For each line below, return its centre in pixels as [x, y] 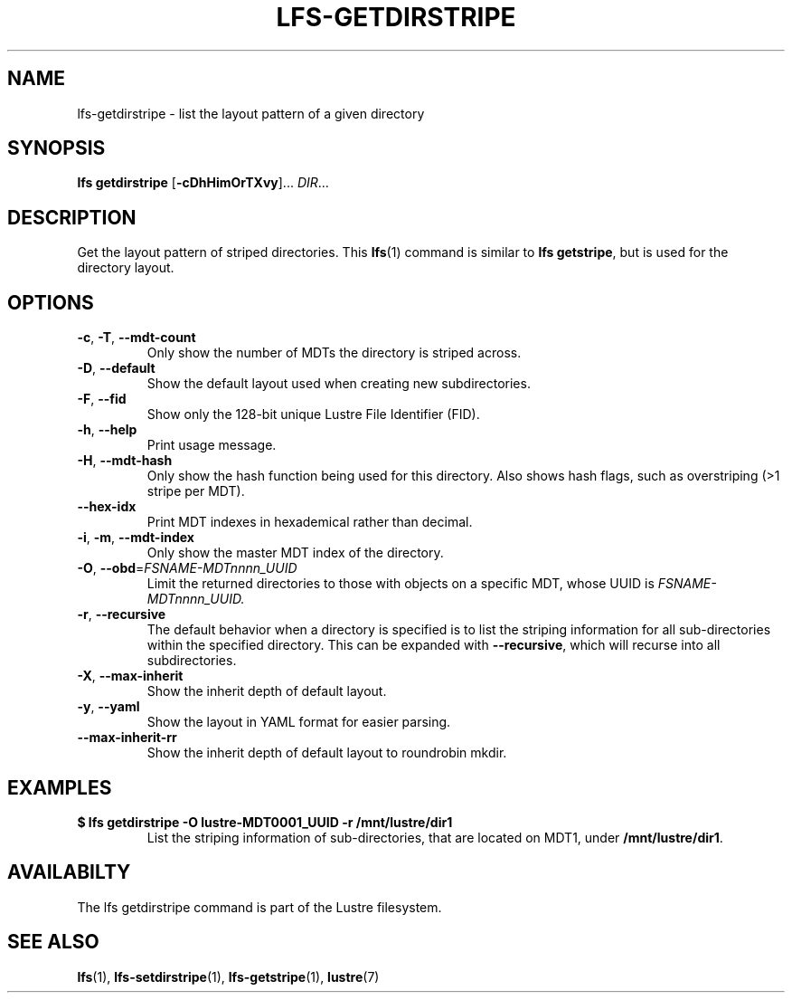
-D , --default [116, 368]
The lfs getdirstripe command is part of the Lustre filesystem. [259, 907]
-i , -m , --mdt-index [136, 538]
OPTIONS [51, 302]
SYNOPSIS [57, 148]
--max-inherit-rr [127, 738]
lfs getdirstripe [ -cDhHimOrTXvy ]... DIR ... [203, 183]
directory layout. [126, 268]
